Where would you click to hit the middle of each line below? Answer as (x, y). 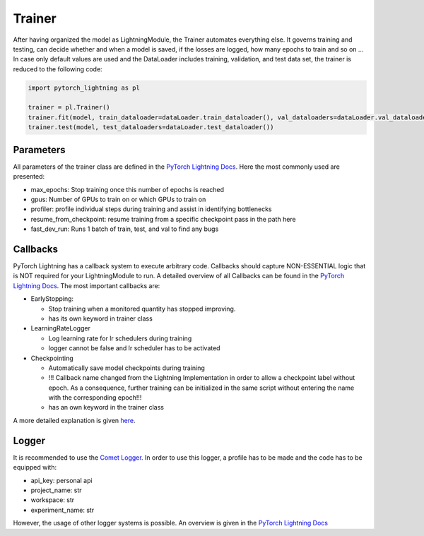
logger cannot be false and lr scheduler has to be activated (134, 348)
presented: (29, 177)
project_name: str (56, 490)
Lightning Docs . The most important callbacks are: (87, 285)
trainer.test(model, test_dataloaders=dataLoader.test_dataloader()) (151, 127)
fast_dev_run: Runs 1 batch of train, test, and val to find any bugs (125, 229)
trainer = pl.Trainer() (69, 107)
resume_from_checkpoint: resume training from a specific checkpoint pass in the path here (163, 219)
